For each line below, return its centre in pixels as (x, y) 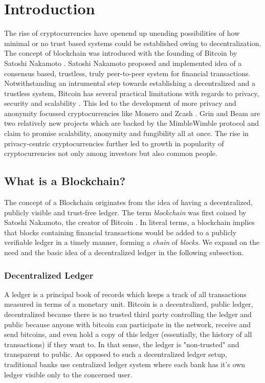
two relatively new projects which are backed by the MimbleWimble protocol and (132, 123)
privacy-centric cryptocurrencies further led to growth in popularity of (114, 143)
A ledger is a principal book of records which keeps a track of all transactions (125, 294)
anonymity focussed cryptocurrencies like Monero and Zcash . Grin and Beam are (132, 113)
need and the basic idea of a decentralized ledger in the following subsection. (124, 252)
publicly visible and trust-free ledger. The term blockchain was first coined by (125, 212)
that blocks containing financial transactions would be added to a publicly (120, 232)
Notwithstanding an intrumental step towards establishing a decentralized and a (130, 83)
